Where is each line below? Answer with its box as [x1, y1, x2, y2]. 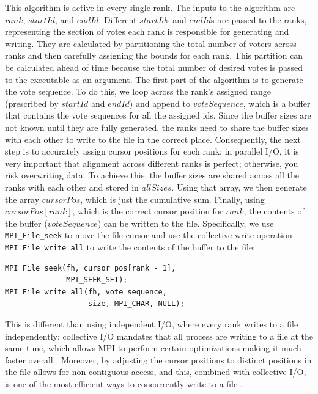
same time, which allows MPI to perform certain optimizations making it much [5, 341, 301, 354]
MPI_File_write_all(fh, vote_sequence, [5, 287, 167, 296]
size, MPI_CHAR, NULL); [88, 299, 185, 308]
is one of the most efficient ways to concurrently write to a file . [5, 377, 243, 390]
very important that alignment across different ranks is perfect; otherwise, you [5, 156, 298, 169]
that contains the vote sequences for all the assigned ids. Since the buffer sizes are [5, 109, 311, 122]
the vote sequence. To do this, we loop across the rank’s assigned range [5, 85, 271, 98]
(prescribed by [5, 97, 59, 109]
